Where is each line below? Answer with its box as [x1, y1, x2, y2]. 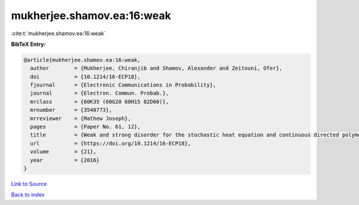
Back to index [11, 191, 45, 198]
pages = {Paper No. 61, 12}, [30, 123, 141, 131]
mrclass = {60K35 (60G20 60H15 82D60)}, [30, 98, 169, 105]
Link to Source [11, 180, 47, 187]
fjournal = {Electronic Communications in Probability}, [30, 82, 217, 89]
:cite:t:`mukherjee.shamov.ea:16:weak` [11, 30, 106, 37]
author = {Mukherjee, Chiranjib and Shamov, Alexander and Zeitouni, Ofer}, [30, 65, 282, 72]
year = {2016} [30, 157, 100, 163]
